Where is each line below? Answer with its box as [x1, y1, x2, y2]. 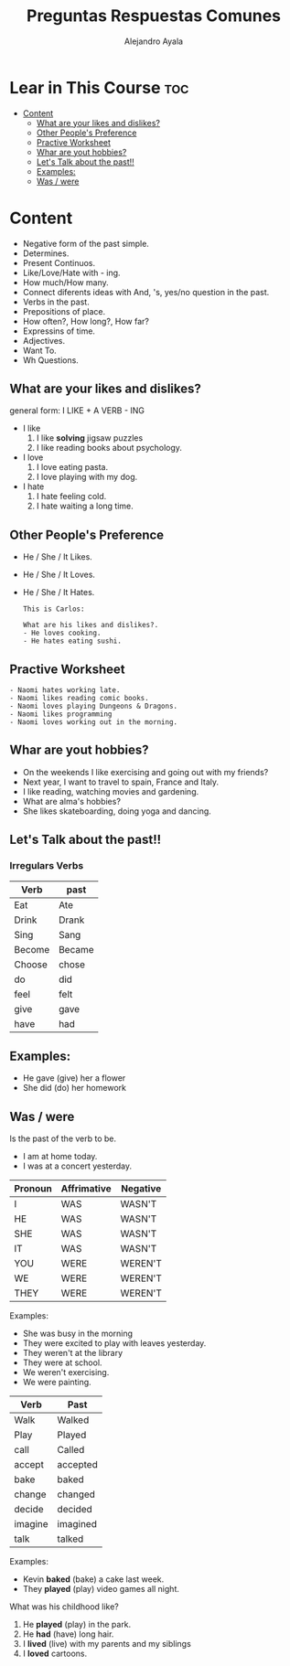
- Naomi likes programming [9, 710, 113, 719]
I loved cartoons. [22, 1648, 88, 1660]
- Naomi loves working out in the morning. [9, 718, 178, 727]
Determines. [22, 248, 70, 259]
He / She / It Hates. [22, 587, 95, 598]
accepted [57, 1458, 98, 1471]
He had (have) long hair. [22, 1629, 114, 1639]
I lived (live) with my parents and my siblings [22, 1639, 192, 1650]
